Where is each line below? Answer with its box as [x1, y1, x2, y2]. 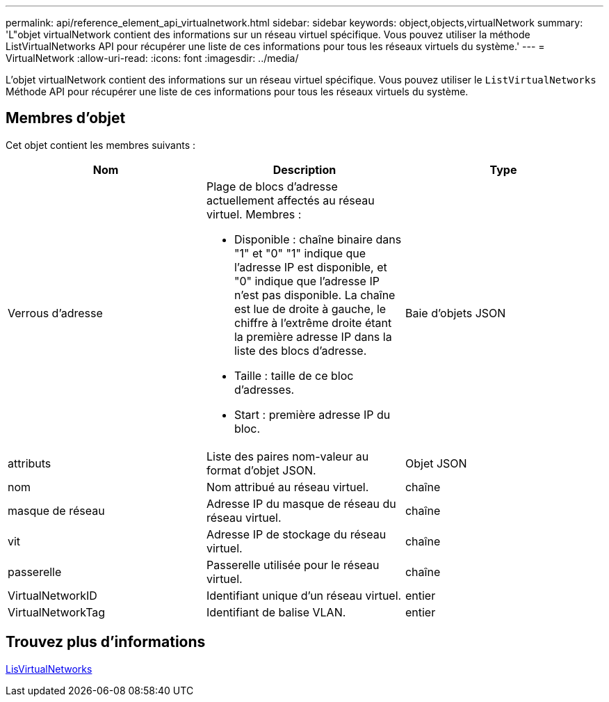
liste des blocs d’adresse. [234, 343, 367, 358]
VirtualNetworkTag [8, 605, 106, 619]
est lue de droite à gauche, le [234, 301, 387, 316]
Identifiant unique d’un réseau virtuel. [206, 588, 402, 603]
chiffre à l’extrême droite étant [234, 315, 392, 330]
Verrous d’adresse [8, 305, 103, 320]
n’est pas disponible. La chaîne [234, 287, 396, 302]
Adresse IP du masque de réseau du [206, 496, 396, 511]
